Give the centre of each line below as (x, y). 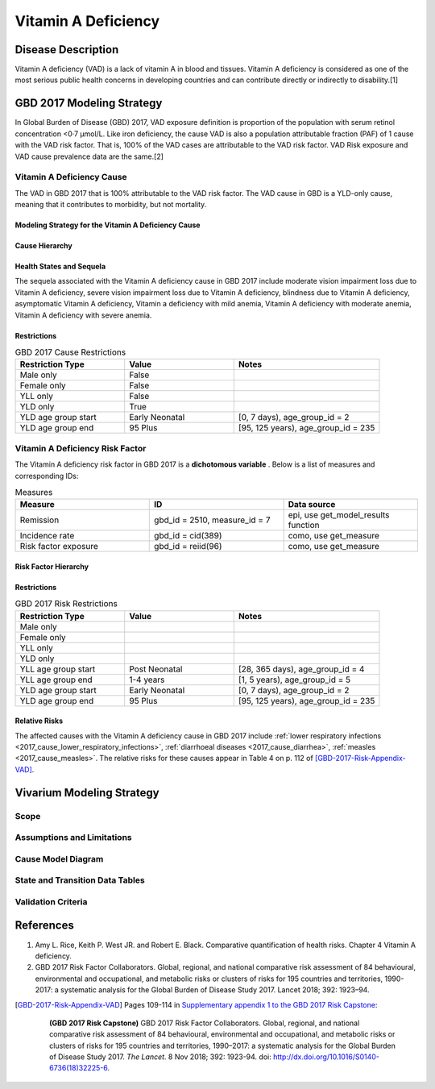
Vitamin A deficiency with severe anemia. (83, 315)
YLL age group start (58, 669)
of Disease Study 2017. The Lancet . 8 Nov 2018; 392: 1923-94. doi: (160, 1057)
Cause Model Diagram (59, 858)
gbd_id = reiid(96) (188, 547)
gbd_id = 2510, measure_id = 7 (212, 520)
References (44, 926)
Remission (39, 520)
